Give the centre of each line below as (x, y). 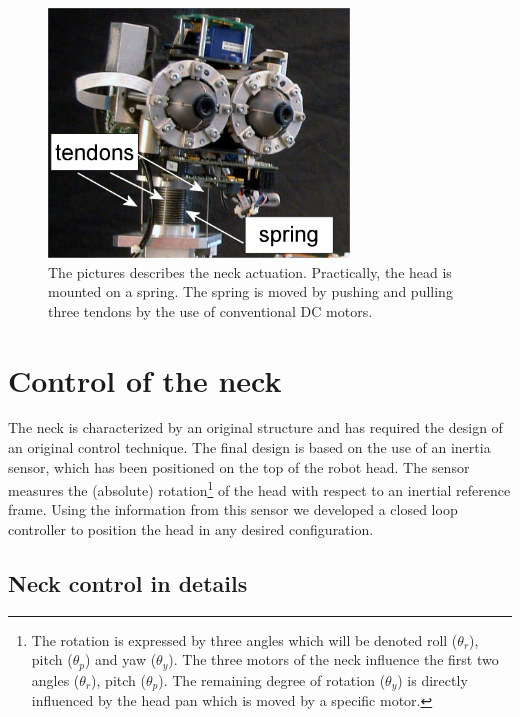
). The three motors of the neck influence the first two (333, 659)
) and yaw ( (120, 659)
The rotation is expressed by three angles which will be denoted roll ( (244, 639)
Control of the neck (145, 379)
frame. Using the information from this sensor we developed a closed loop (233, 509)
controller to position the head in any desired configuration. (191, 529)
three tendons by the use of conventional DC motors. (210, 310)
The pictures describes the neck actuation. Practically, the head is (250, 271)
